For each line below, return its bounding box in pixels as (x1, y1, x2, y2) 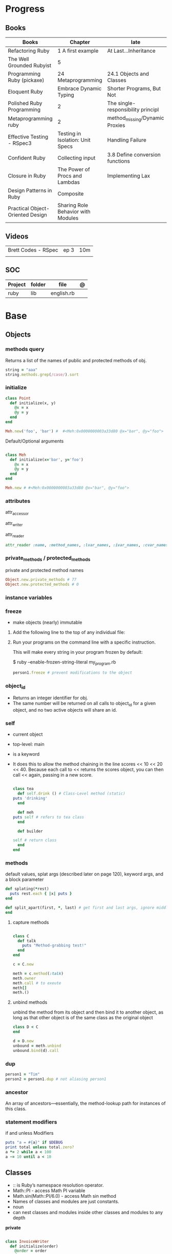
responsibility (107, 106, 140, 113)
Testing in (57, 130, 81, 137)
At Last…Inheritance (107, 47, 156, 54)
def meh (17, 809, 34, 815)
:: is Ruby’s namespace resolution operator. (12, 1182, 104, 1188)
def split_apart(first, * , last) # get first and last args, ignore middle (5, 905, 170, 910)
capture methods (12, 919, 50, 925)
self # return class (12, 838, 57, 843)
